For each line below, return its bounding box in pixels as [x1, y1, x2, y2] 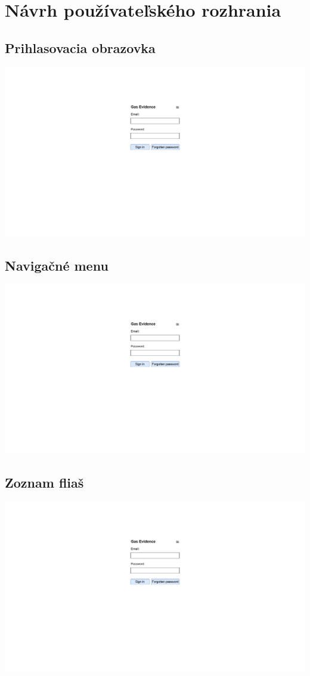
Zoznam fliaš [5, 473, 84, 492]
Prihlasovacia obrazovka [5, 38, 156, 57]
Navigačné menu [5, 256, 108, 274]
